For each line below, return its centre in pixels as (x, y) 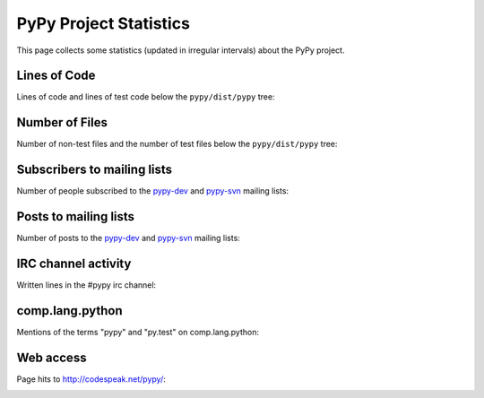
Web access (52, 357)
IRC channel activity (74, 263)
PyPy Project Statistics (103, 23)
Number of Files (62, 122)
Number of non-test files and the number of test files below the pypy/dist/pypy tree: (177, 144)
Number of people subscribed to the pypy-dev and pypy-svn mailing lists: (153, 191)
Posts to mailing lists (75, 216)
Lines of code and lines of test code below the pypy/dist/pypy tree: (146, 97)
